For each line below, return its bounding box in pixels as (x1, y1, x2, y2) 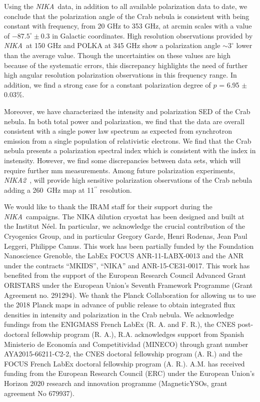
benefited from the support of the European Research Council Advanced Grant (4, 270, 246, 280)
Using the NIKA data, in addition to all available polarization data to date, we (4, 1, 247, 11)
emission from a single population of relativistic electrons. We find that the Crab (4, 135, 251, 146)
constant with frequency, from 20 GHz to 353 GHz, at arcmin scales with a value (4, 21, 252, 31)
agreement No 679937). (4, 387, 74, 398)
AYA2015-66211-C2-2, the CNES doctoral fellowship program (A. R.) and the (4, 348, 242, 359)
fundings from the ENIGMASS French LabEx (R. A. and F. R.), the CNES (4, 319, 235, 329)
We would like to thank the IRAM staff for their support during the (4, 201, 212, 212)
